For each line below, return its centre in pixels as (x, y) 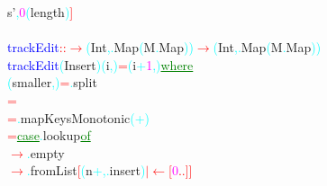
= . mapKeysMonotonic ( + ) (79, 117)
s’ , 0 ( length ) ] (41, 12)
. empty (45, 152)
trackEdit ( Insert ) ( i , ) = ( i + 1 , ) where (100, 64)
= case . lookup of (49, 135)
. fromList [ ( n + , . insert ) (86, 170)
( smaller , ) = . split (52, 82)
